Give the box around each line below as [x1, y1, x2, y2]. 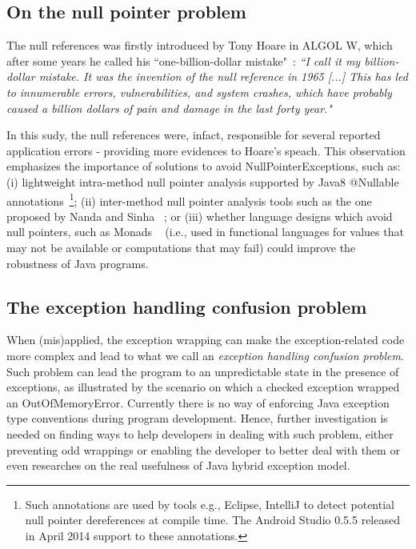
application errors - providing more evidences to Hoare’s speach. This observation [6, 142, 406, 158]
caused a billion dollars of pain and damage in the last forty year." [6, 99, 332, 116]
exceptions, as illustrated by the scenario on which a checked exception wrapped [6, 379, 400, 395]
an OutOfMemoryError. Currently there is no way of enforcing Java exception [6, 394, 390, 411]
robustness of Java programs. [6, 254, 149, 271]
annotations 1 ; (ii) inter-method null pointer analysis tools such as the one [6, 190, 372, 209]
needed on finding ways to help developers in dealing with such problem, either [6, 425, 394, 442]
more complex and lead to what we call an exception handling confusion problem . [6, 347, 404, 363]
